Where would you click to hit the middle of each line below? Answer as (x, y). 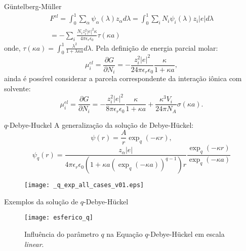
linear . (34, 244)
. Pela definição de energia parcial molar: (155, 47)
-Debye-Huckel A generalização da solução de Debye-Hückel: (100, 124)
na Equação (125, 234)
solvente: (17, 88)
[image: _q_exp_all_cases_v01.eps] (84, 185)
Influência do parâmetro (61, 234)
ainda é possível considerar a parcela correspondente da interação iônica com (123, 78)
